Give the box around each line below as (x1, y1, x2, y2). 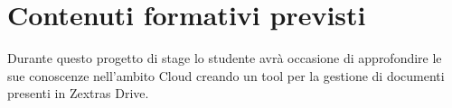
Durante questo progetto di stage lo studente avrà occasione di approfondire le (7, 49, 442, 67)
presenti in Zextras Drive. (7, 84, 149, 103)
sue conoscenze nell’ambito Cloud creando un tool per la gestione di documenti (7, 66, 445, 85)
